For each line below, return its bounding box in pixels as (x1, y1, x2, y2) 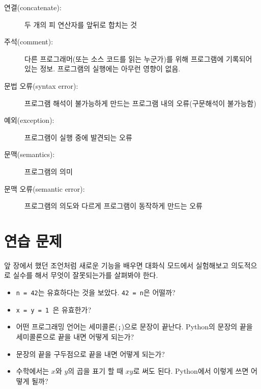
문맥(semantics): (4, 149, 55, 160)
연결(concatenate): (4, 2, 62, 12)
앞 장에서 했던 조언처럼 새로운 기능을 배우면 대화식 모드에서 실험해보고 (4, 260, 229, 270)
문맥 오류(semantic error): (4, 183, 85, 194)
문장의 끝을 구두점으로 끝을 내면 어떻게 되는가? (16, 348, 165, 359)
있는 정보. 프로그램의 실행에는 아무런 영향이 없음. (24, 63, 181, 74)
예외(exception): (4, 115, 54, 125)
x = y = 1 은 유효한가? (16, 304, 92, 315)
